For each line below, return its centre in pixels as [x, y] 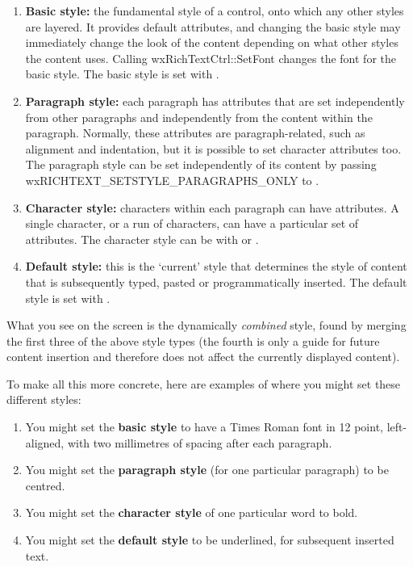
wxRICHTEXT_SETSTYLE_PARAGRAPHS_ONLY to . [172, 180]
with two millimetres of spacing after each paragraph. [200, 442]
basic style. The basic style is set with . [122, 74]
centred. [45, 485]
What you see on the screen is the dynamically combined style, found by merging [206, 325]
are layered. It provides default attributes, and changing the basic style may [213, 26]
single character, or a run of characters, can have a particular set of [192, 223]
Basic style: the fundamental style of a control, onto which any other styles [215, 10]
